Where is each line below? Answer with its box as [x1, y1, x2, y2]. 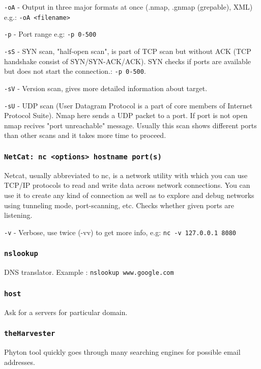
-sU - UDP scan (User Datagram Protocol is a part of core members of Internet [4, 100, 253, 110]
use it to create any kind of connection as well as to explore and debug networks [4, 189, 254, 200]
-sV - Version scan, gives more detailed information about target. [4, 82, 208, 93]
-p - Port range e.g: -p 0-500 [4, 29, 97, 39]
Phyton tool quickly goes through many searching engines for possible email [4, 346, 241, 357]
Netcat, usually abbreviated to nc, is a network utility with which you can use [4, 169, 248, 180]
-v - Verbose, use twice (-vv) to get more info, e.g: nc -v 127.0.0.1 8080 [4, 226, 236, 237]
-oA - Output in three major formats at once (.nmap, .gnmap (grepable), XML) [4, 2, 253, 12]
